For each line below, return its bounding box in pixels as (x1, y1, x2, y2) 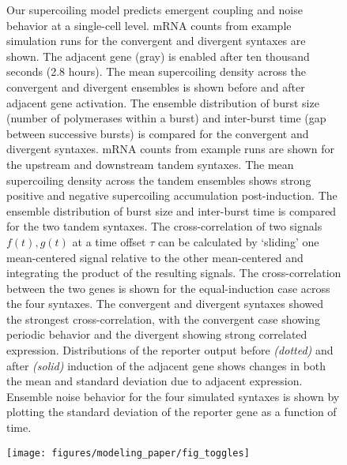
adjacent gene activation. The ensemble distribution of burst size (6, 94, 319, 111)
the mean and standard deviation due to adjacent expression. (6, 373, 303, 389)
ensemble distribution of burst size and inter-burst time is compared (6, 202, 337, 219)
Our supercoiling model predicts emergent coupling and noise (6, 2, 303, 17)
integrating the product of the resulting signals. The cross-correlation (6, 264, 341, 281)
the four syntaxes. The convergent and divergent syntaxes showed (6, 295, 324, 312)
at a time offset (72, 233, 146, 249)
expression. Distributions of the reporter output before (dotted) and (6, 342, 334, 358)
